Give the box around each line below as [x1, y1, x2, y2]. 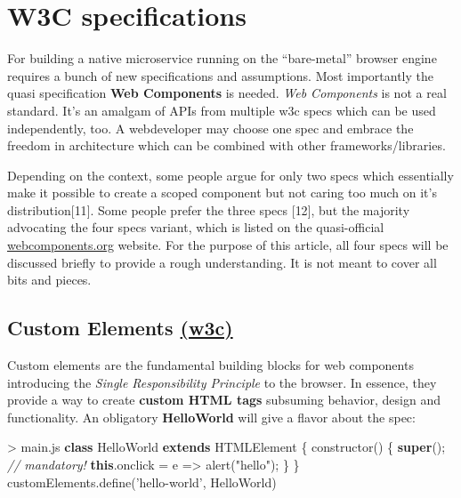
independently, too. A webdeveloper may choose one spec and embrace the [7, 118, 414, 137]
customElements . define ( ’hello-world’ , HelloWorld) [7, 472, 277, 491]
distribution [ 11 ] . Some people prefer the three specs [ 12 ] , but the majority [7, 200, 410, 219]
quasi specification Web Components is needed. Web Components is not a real [7, 84, 447, 102]
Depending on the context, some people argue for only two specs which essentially [7, 165, 454, 184]
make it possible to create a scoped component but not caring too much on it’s [7, 183, 437, 202]
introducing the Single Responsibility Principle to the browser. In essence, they [7, 373, 437, 391]
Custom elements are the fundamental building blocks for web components [7, 356, 414, 374]
